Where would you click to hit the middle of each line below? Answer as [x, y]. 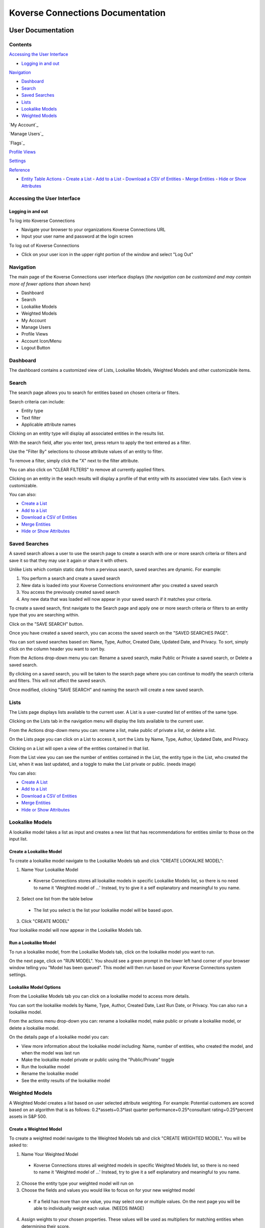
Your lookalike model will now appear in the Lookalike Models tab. [76, 930]
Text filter [31, 418]
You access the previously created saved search [70, 592]
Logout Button [36, 348]
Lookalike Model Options [35, 987]
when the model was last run [51, 1053]
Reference [20, 170]
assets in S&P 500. [28, 1116]
